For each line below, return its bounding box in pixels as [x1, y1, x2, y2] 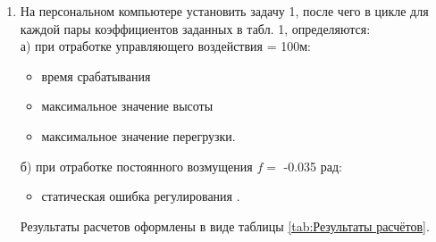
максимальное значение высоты [41, 96, 214, 115]
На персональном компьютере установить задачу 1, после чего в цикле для [20, 2, 429, 20]
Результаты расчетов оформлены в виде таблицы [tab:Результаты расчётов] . [20, 216, 430, 235]
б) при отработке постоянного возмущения [20, 156, 253, 175]
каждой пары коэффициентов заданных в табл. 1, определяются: [20, 19, 371, 38]
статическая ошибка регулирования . [41, 187, 240, 205]
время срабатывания [41, 66, 151, 85]
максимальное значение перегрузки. [41, 126, 236, 145]
